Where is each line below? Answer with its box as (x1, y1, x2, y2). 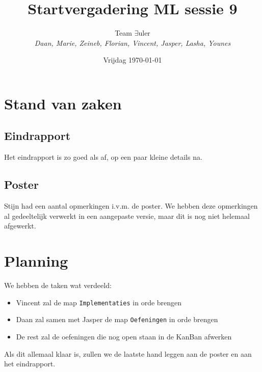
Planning (4, 250, 68, 271)
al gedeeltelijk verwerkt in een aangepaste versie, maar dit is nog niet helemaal (4, 210, 250, 221)
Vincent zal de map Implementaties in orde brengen (16, 297, 182, 307)
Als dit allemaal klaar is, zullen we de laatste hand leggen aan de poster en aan (4, 348, 252, 359)
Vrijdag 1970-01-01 (103, 54, 162, 65)
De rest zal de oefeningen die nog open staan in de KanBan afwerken (16, 331, 232, 341)
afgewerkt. (4, 220, 36, 231)
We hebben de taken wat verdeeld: (4, 280, 112, 290)
